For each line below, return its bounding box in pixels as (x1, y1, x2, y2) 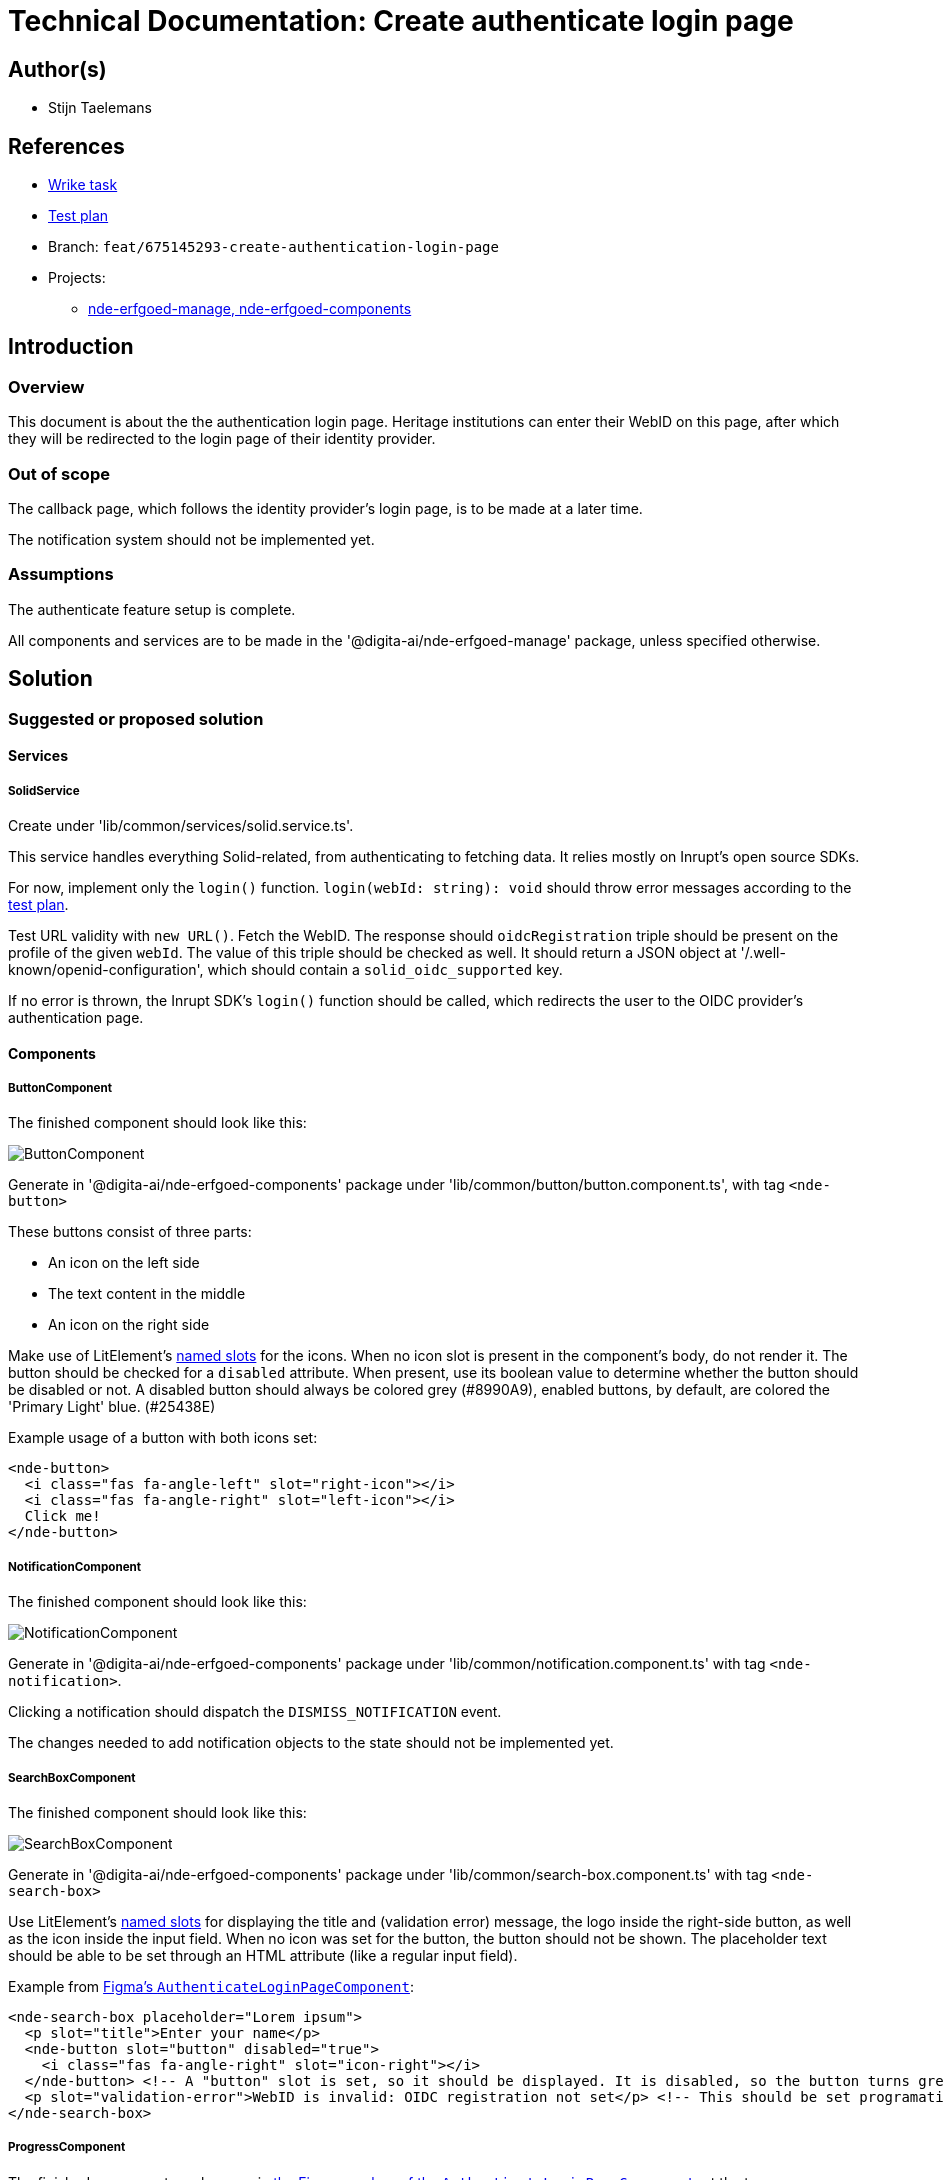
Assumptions (8, 564, 114, 585)
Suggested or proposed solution (8, 708, 264, 729)
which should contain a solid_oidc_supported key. (207, 960, 563, 978)
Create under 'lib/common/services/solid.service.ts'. (8, 816, 354, 834)
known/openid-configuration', (8, 960, 204, 978)
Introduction (8, 334, 134, 360)
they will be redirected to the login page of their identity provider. (8, 430, 436, 448)
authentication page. (8, 1008, 144, 1026)
